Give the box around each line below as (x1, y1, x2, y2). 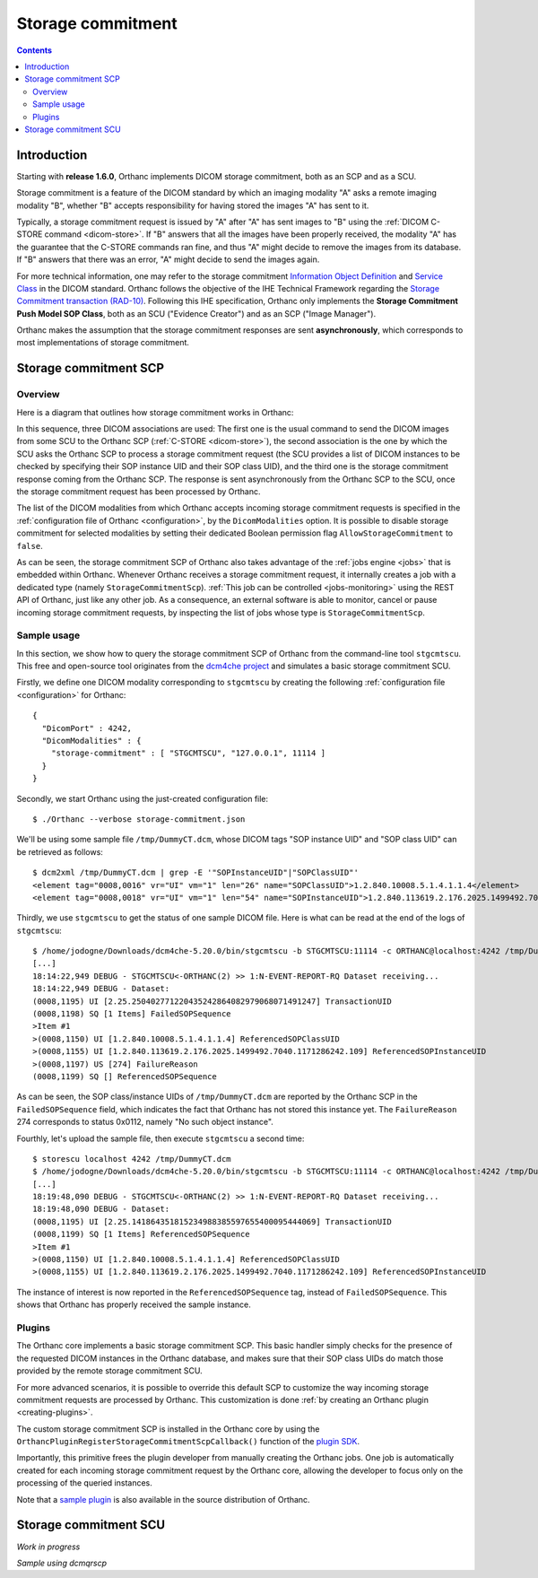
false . (16, 540, 44, 551)
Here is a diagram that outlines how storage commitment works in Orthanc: (16, 406, 294, 417)
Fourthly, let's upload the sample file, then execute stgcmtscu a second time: (16, 1133, 305, 1144)
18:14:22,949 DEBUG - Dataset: (32, 983, 170, 994)
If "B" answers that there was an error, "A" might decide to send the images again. (16, 254, 320, 265)
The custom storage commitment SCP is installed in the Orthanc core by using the (16, 1423, 320, 1434)
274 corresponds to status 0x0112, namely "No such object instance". (16, 1117, 273, 1128)
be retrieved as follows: (16, 846, 103, 857)
